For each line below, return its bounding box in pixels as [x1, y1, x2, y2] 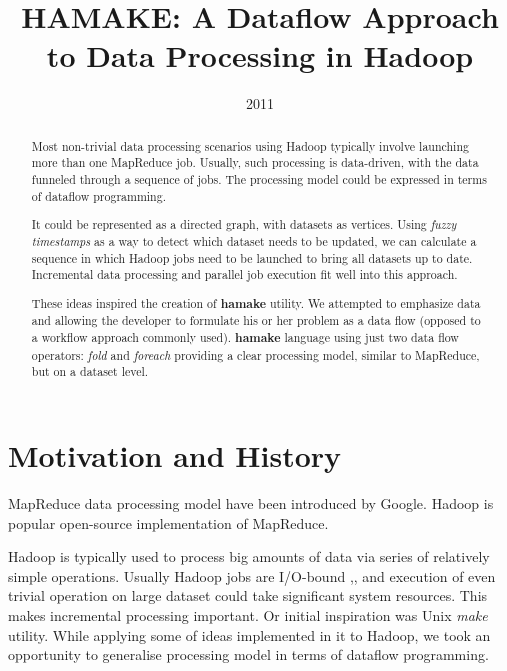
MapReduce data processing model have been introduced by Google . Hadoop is [8, 492, 494, 513]
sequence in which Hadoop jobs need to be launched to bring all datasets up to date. [31, 249, 473, 266]
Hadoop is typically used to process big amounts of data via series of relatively [8, 546, 490, 567]
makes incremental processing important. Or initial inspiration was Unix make [8, 604, 488, 625]
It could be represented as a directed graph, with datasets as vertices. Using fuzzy [31, 216, 457, 233]
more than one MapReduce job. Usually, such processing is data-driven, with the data [31, 154, 479, 171]
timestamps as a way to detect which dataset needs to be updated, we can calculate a [31, 232, 477, 249]
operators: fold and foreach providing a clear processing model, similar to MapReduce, [31, 346, 480, 363]
